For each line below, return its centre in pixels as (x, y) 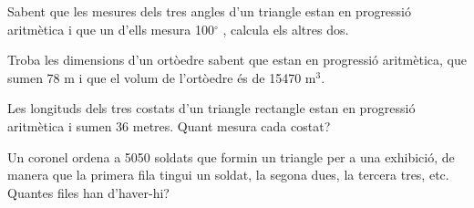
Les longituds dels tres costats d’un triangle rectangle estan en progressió (211, 108)
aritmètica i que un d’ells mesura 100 (111, 29)
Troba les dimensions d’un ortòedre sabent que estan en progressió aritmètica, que (237, 60)
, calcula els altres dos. (286, 29)
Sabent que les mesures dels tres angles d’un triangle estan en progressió (210, 11)
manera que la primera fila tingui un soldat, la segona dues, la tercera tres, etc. (228, 175)
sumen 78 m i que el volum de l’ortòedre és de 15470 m (162, 77)
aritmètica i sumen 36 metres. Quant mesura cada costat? (169, 125)
